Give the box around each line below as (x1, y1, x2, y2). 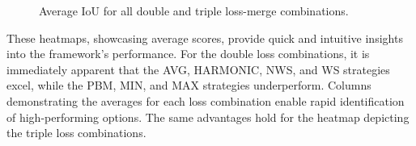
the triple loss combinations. (6, 124, 146, 141)
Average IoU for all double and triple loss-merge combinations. (39, 2, 349, 19)
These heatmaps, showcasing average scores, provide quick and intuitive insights (6, 29, 403, 46)
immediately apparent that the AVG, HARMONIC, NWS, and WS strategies (6, 60, 390, 77)
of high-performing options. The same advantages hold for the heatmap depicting (6, 108, 410, 125)
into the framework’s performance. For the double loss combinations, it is (6, 45, 370, 62)
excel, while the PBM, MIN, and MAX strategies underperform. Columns (6, 77, 371, 94)
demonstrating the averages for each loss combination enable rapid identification (6, 92, 405, 109)
